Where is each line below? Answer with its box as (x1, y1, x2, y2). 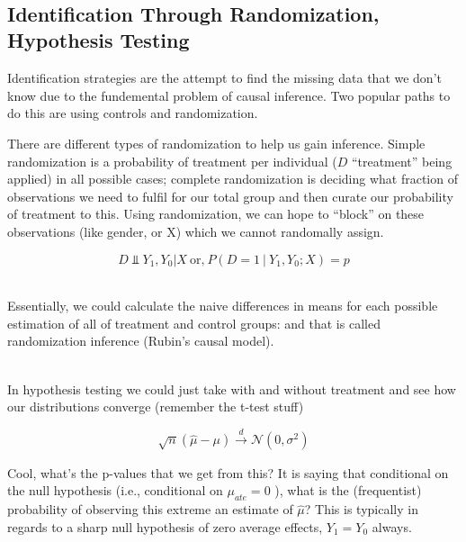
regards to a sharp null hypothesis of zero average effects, (7, 517, 323, 536)
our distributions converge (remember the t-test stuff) (7, 397, 304, 416)
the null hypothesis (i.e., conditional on (7, 481, 223, 500)
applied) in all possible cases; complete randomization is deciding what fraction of (7, 169, 458, 188)
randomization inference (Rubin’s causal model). (7, 331, 274, 350)
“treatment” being (351, 151, 453, 170)
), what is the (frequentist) (274, 481, 422, 500)
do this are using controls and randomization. (7, 104, 258, 122)
